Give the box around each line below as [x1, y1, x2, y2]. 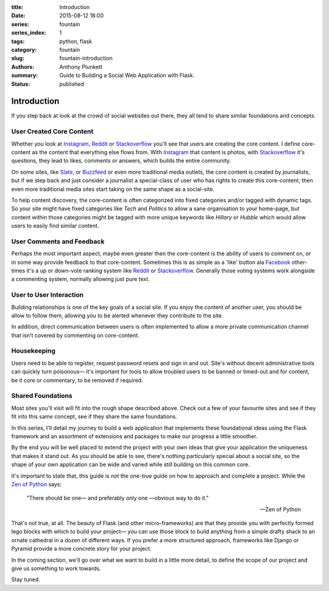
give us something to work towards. [11, 565, 101, 572]
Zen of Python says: [11, 480, 62, 487]
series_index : [11, 29, 47, 37]
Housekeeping [11, 347, 56, 355]
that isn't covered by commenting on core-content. [11, 331, 140, 339]
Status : [11, 80, 30, 88]
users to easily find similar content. [11, 222, 99, 230]
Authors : [11, 63, 35, 70]
